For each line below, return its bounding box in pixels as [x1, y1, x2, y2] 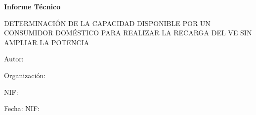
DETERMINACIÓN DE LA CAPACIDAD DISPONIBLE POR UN [4, 18, 211, 28]
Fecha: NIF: [4, 103, 40, 114]
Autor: [4, 54, 24, 64]
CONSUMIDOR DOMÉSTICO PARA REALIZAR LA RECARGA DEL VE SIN [4, 28, 252, 38]
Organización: [4, 70, 46, 80]
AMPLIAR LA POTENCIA [4, 37, 89, 47]
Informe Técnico [4, 1, 61, 11]
